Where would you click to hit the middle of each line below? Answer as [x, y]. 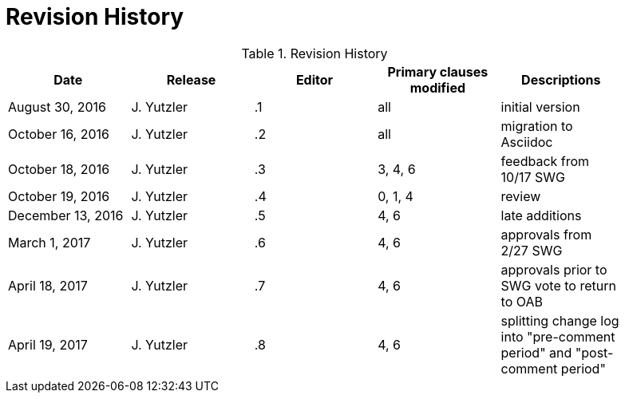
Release [191, 79]
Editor [314, 79]
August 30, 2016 [57, 107]
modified [438, 87]
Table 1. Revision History [314, 53]
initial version [540, 107]
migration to [537, 126]
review [521, 196]
